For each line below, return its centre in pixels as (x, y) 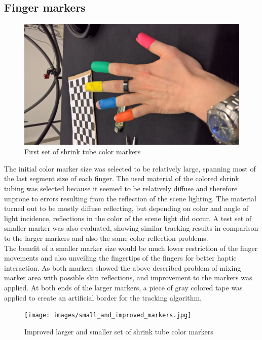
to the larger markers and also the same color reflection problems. (106, 238)
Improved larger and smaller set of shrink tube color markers (119, 331)
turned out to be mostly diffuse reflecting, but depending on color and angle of (126, 208)
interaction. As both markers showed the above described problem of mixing (123, 267)
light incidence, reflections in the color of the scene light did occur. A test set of (128, 218)
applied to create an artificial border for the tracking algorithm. (103, 297)
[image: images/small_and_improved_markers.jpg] (108, 315)
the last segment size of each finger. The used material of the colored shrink (122, 178)
